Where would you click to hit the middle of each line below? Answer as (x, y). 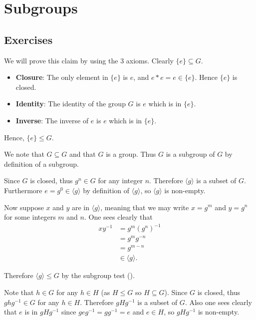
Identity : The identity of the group (71, 104)
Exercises (28, 39)
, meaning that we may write (145, 207)
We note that (24, 154)
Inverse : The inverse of (52, 120)
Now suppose (24, 207)
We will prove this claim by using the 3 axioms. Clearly (89, 60)
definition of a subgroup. (41, 163)
